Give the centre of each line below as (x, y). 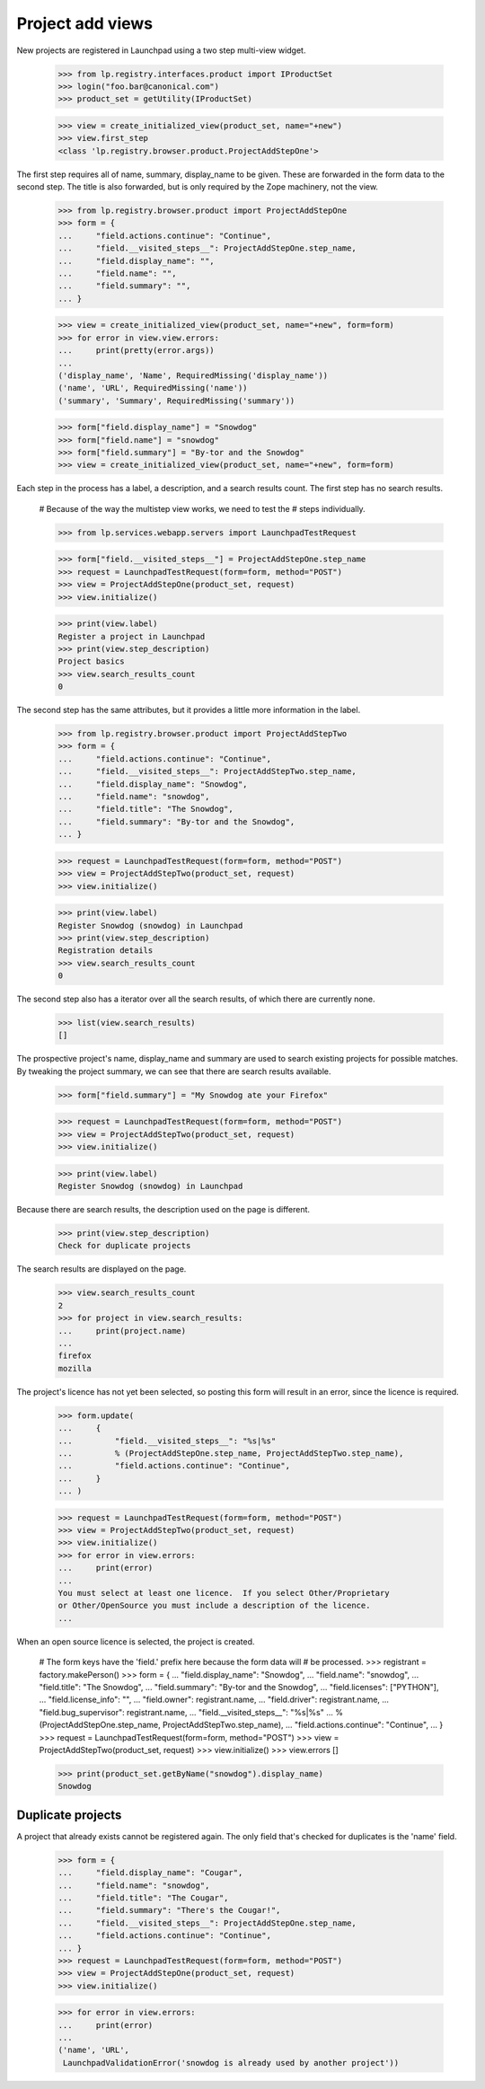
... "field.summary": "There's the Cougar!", (169, 1910)
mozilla (75, 1368)
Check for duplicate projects (124, 1246)
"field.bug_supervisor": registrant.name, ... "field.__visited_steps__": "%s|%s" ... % (191, 1712)
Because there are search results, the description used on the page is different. (163, 1210)
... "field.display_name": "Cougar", (150, 1873)
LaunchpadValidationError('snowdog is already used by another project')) (231, 2063)
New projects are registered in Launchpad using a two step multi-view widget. (161, 50)
